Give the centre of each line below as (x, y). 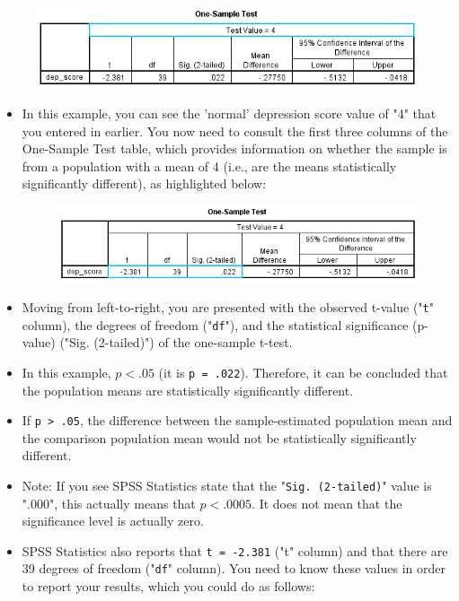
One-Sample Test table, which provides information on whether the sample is (234, 148)
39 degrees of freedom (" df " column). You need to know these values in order (234, 568)
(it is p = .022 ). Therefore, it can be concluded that (303, 372)
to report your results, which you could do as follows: (168, 586)
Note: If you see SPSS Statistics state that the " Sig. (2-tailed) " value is (227, 485)
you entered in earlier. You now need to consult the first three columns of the (235, 131)
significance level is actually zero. (113, 521)
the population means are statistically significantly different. (188, 390)
